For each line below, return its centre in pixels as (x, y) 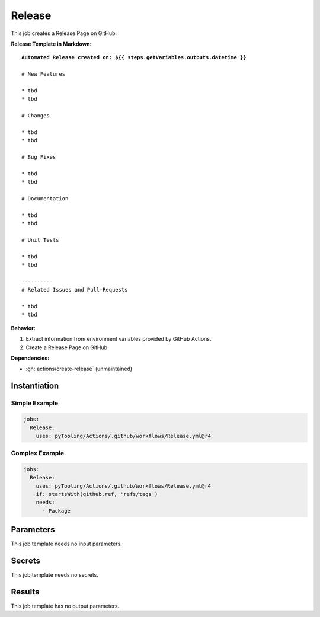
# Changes (36, 116)
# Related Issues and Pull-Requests (75, 290)
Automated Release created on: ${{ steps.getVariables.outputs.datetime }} (134, 57)
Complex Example (38, 453)
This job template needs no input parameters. (67, 544)
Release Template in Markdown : (51, 44)
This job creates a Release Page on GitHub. (64, 33)
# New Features (44, 74)
